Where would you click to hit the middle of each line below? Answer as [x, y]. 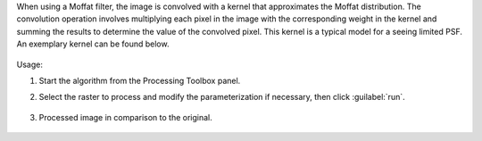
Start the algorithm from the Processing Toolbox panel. [140, 80]
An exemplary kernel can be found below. [93, 44]
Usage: [30, 64]
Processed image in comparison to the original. [126, 117]
